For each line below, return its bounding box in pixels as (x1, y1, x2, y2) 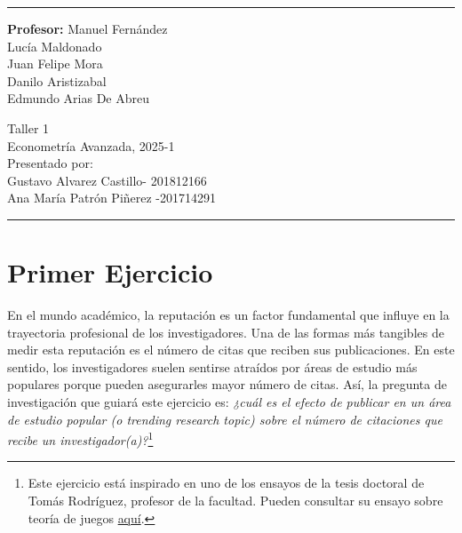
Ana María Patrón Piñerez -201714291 (7, 188, 217, 207)
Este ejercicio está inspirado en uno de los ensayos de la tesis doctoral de (28, 473, 425, 492)
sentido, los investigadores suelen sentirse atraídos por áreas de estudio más (7, 357, 418, 376)
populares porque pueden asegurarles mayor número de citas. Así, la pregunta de (7, 375, 447, 394)
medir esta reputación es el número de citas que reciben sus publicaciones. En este (7, 340, 455, 359)
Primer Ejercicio (7, 254, 213, 290)
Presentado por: (7, 154, 93, 172)
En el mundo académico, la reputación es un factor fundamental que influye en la (7, 306, 450, 324)
